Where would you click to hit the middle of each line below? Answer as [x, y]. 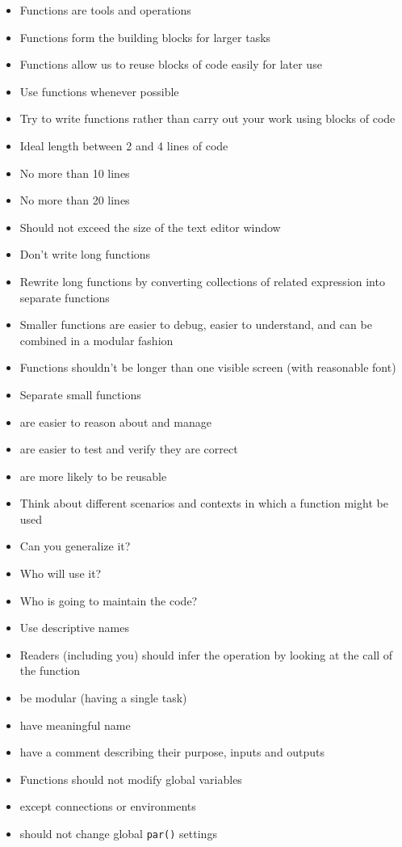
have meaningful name [75, 725]
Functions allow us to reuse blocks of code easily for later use [171, 64]
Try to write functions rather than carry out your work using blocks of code [207, 118]
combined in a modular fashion [96, 340]
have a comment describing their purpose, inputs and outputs [172, 752]
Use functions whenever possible [99, 91]
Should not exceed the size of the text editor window [150, 227]
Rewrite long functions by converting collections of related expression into [202, 281]
